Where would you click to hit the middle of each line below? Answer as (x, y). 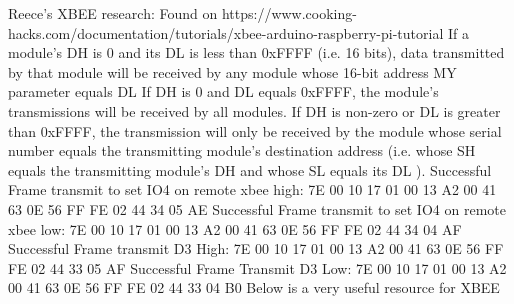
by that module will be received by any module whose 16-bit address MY (232, 71)
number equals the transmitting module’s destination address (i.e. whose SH (242, 150)
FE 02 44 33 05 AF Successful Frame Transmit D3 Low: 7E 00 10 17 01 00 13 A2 (257, 267)
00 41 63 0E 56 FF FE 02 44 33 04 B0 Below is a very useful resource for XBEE (254, 287)
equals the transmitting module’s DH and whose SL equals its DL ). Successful (250, 169)
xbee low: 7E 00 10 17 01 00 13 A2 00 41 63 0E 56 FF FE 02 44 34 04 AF (235, 228)
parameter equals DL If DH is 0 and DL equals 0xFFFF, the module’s (223, 91)
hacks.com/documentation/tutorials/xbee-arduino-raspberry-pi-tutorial (226, 32)
